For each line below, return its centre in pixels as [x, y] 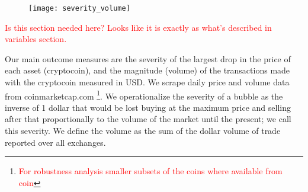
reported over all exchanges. [55, 142]
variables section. [36, 39]
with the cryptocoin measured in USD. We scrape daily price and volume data [147, 82]
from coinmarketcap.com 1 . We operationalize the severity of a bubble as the [144, 95]
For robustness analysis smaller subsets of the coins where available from [150, 171]
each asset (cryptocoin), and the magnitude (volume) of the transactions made [147, 70]
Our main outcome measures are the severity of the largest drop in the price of [148, 58]
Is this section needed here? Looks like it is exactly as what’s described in [138, 27]
